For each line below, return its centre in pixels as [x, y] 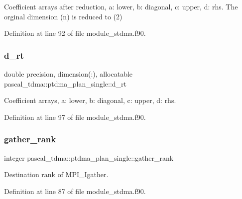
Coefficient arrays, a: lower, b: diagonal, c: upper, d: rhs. [90, 100]
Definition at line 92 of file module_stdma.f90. [75, 33]
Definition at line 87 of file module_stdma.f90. [75, 191]
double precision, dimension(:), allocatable [68, 74]
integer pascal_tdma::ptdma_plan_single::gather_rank [89, 157]
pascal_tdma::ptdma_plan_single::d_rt [65, 83]
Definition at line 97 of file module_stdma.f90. [75, 117]
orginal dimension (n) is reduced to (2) [63, 16]
